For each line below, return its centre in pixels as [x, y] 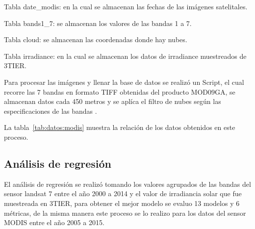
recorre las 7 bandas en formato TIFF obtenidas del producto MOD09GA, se [120, 91]
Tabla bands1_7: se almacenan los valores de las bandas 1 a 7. [98, 23]
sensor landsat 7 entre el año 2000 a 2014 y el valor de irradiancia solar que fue [123, 193]
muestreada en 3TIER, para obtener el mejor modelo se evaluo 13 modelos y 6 [122, 203]
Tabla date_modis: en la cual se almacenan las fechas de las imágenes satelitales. [126, 6]
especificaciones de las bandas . [51, 111]
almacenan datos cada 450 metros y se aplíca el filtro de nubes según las [113, 101]
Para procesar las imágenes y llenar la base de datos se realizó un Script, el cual [124, 82]
